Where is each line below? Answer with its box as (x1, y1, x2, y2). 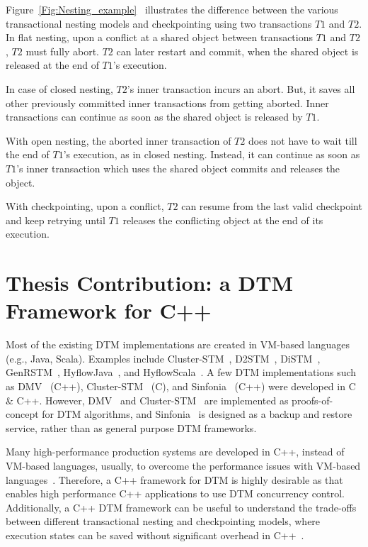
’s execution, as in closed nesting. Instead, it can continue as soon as (63, 147, 360, 162)
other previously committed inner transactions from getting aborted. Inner (6, 95, 329, 110)
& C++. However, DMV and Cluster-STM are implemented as (6, 392, 289, 407)
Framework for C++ (6, 296, 212, 325)
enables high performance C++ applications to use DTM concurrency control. (6, 486, 345, 501)
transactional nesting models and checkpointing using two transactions (6, 16, 312, 31)
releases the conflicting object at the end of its (122, 212, 323, 227)
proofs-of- (292, 392, 333, 407)
